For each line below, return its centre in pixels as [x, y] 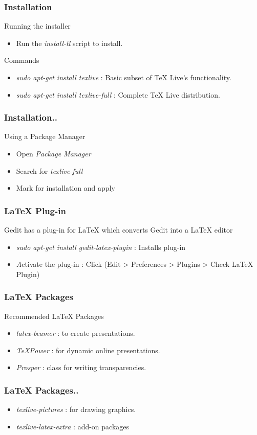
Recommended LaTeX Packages [54, 316]
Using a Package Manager [45, 136]
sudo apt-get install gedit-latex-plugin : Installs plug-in [101, 247]
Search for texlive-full [49, 170]
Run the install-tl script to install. [69, 43]
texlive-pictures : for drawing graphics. [76, 409]
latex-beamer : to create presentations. [76, 333]
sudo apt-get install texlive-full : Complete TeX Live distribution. [118, 94]
